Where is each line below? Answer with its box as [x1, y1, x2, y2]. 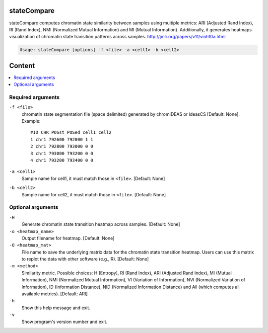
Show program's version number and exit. [21, 319, 108, 325]
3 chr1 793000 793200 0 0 [30, 151, 94, 156]
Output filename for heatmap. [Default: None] [21, 235, 115, 241]
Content [9, 61, 35, 70]
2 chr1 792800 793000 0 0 [30, 144, 94, 149]
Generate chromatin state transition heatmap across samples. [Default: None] [21, 221, 181, 227]
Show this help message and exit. [21, 305, 90, 311]
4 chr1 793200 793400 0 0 [30, 158, 94, 164]
